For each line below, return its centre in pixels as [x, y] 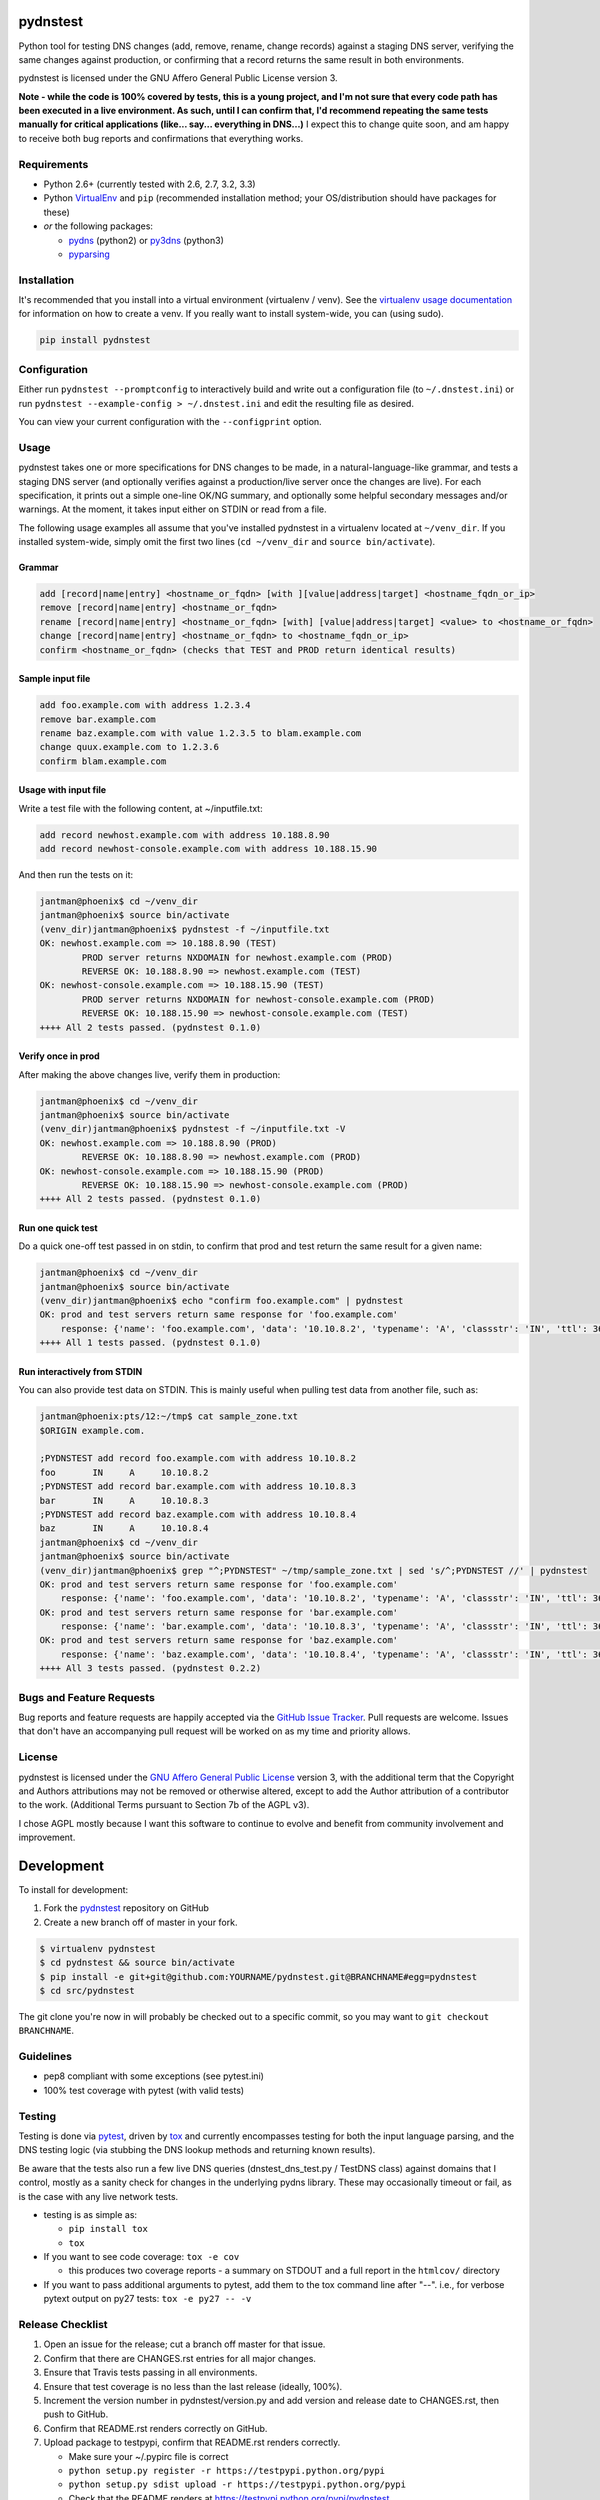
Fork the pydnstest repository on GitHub [126, 1908]
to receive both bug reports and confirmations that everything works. [161, 138]
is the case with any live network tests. [98, 2196]
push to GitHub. [76, 2414]
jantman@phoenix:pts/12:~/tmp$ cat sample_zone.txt [169, 1416]
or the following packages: [98, 226]
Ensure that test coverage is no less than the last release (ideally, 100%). [193, 2386]
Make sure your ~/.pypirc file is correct [148, 2456]
